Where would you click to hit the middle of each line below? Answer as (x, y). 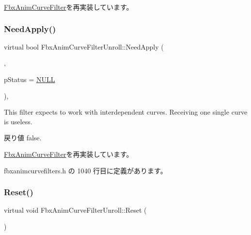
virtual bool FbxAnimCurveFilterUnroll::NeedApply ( (84, 46)
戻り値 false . (23, 138)
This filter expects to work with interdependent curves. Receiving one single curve (126, 112)
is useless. (18, 121)
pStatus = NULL (30, 79)
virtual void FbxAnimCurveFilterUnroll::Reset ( (75, 210)
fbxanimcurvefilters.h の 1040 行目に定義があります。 (86, 170)
